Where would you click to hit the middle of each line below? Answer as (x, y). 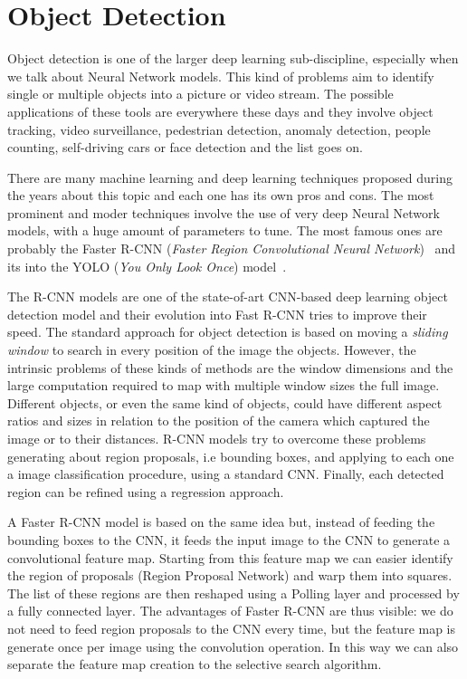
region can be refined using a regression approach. (146, 491)
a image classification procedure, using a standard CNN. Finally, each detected (226, 474)
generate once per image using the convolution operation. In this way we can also (233, 646)
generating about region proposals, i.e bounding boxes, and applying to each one (231, 456)
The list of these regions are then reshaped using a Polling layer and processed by (233, 593)
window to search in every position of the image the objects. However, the (212, 350)
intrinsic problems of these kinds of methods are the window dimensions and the (230, 367)
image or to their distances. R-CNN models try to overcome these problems (217, 438)
